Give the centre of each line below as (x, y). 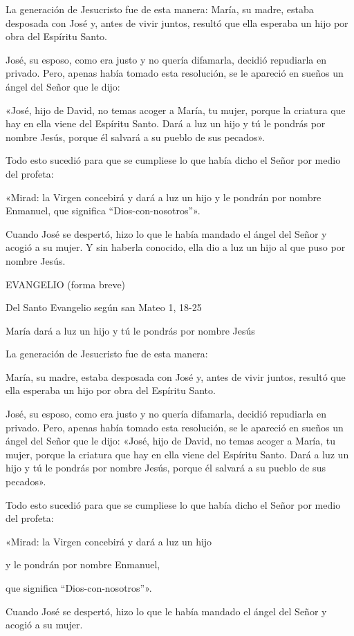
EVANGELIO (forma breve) (66, 284)
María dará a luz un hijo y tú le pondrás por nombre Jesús (130, 330)
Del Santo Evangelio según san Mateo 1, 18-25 (104, 307)
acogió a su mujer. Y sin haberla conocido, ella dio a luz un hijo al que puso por (176, 247)
